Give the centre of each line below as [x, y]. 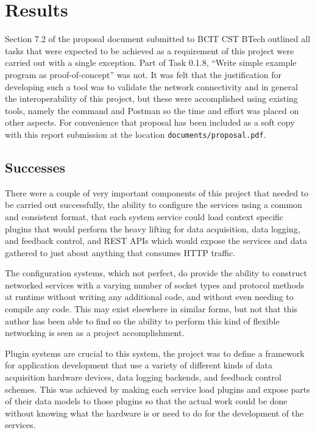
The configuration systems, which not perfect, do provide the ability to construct [156, 273]
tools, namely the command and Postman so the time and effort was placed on [152, 110]
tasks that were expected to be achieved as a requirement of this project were [150, 50]
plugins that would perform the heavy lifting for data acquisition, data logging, [153, 228]
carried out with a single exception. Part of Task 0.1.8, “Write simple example [151, 63]
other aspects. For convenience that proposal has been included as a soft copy [150, 122]
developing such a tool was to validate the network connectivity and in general [151, 86]
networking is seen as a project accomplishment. [95, 333]
